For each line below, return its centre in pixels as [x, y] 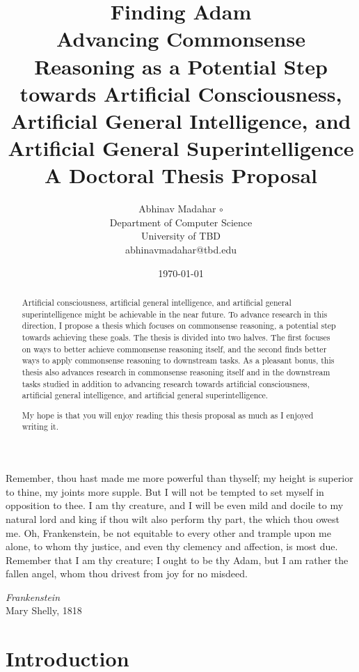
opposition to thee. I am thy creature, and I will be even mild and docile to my [175, 505]
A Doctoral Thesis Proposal [181, 175]
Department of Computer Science [181, 222]
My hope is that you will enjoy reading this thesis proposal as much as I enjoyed [168, 415]
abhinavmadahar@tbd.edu [181, 250]
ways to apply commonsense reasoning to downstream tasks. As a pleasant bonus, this [178, 360]
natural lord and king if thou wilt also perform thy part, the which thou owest [173, 518]
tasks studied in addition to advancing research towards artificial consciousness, [166, 383]
